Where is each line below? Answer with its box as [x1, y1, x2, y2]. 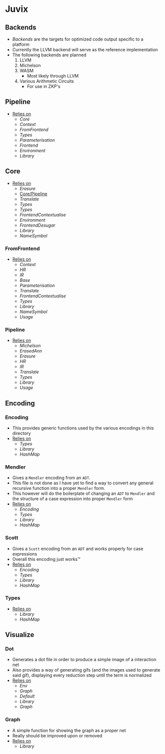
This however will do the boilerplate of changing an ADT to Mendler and [12, 490, 155, 497]
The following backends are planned [12, 52, 87, 58]
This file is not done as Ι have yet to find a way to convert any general [12, 480, 154, 486]
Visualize [5, 631, 34, 639]
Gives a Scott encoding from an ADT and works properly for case [12, 546, 144, 552]
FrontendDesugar [19, 222, 56, 228]
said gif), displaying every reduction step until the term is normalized [12, 673, 152, 678]
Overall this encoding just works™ [12, 556, 80, 562]
